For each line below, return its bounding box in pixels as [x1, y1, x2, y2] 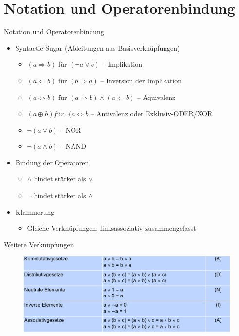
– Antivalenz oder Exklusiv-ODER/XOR [91, 108, 213, 119]
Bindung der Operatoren [15, 157, 89, 167]
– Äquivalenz [137, 92, 176, 102]
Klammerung [15, 206, 55, 217]
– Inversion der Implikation [100, 75, 182, 85]
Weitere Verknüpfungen [4, 239, 74, 249]
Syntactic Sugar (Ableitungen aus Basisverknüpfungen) [15, 42, 180, 53]
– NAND [60, 141, 86, 151]
